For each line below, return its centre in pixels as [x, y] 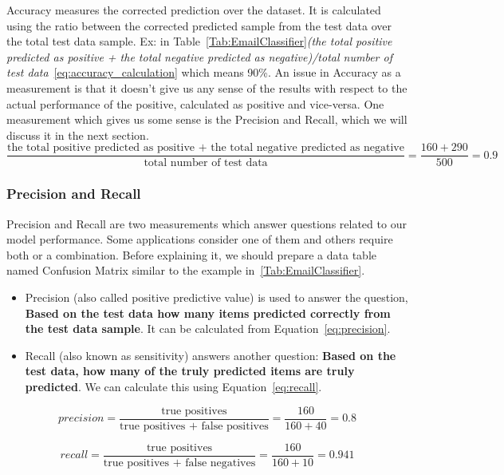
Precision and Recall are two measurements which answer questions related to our [207, 223]
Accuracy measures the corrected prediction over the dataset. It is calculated [194, 10]
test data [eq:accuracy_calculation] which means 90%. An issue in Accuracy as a [204, 72]
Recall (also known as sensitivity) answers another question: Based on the [211, 355]
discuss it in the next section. [78, 135]
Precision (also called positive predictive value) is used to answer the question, [217, 297]
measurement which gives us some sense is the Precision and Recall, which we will [207, 119]
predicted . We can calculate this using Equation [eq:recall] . [173, 386]
